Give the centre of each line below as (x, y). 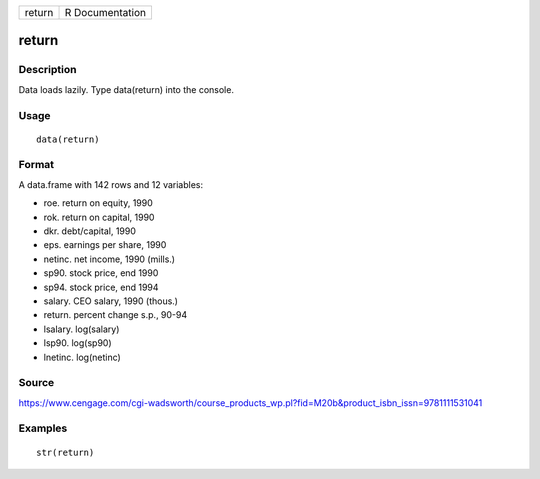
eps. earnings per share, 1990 (105, 245)
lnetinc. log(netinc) (82, 357)
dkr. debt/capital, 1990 (90, 231)
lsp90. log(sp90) (77, 343)
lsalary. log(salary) (81, 329)
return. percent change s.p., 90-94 (115, 315)
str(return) (65, 452)
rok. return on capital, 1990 (99, 217)
